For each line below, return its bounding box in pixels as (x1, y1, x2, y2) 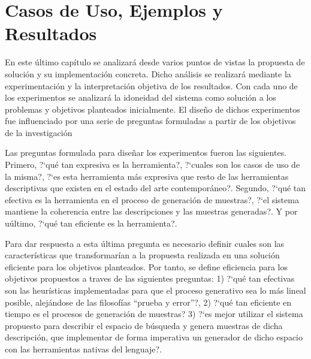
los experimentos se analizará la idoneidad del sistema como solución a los (5, 91, 276, 104)
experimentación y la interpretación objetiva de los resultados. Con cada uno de (5, 79, 298, 92)
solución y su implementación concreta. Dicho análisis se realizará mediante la (5, 67, 291, 80)
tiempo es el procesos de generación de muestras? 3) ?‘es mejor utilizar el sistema (5, 307, 303, 320)
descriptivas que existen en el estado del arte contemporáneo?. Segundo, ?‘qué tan (5, 182, 306, 194)
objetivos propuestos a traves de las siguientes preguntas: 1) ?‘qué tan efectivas (5, 272, 295, 285)
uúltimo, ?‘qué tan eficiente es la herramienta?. (5, 217, 177, 230)
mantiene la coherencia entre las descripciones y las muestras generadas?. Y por (5, 205, 298, 218)
